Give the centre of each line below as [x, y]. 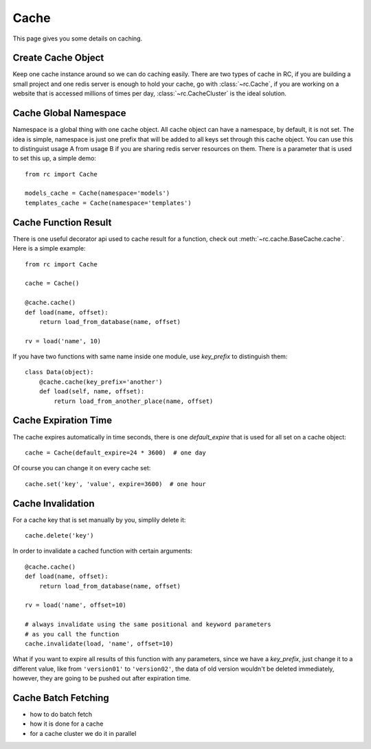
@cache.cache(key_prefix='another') [101, 382]
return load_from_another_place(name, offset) [134, 401]
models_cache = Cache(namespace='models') [98, 193]
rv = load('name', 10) [63, 341]
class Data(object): [59, 372]
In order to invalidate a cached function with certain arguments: [102, 551]
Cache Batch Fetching [61, 698]
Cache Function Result [62, 222]
